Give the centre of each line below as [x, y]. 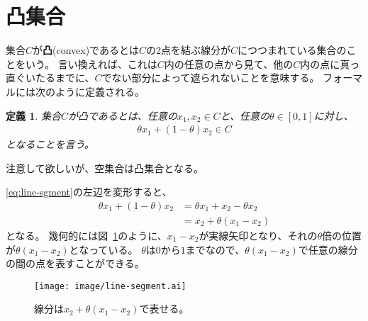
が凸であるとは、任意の [123, 115]
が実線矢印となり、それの [258, 235]
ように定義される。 [100, 91]
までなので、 [215, 249]
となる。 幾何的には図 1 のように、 [87, 235]
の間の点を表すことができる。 [75, 263]
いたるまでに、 [60, 78]
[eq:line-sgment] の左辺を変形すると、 [89, 192]
